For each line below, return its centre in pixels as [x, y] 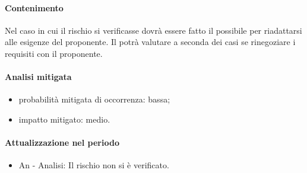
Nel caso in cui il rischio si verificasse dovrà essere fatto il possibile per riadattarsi [153, 30]
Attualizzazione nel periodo [62, 142]
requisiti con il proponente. [54, 53]
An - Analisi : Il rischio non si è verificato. [94, 165]
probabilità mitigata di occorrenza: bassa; [94, 99]
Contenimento [34, 7]
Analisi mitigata [38, 77]
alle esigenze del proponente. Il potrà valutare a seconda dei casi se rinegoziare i [150, 42]
